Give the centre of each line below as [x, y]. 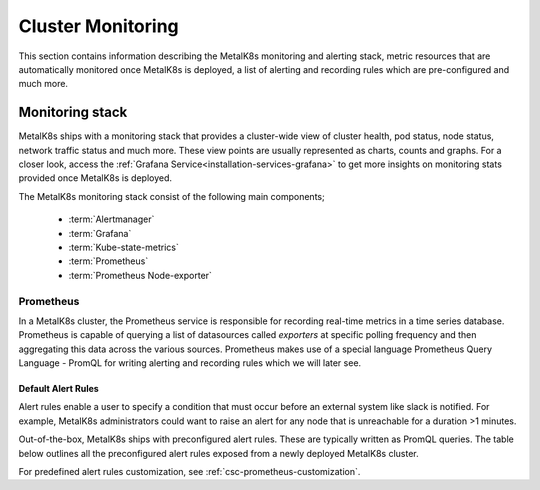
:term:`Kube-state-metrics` [123, 247]
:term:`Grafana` [100, 233]
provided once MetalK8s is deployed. [95, 178]
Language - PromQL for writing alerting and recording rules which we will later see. [190, 363]
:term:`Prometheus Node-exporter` [140, 275]
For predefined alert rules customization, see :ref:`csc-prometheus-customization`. [189, 472]
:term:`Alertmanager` [111, 219]
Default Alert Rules [58, 389]
